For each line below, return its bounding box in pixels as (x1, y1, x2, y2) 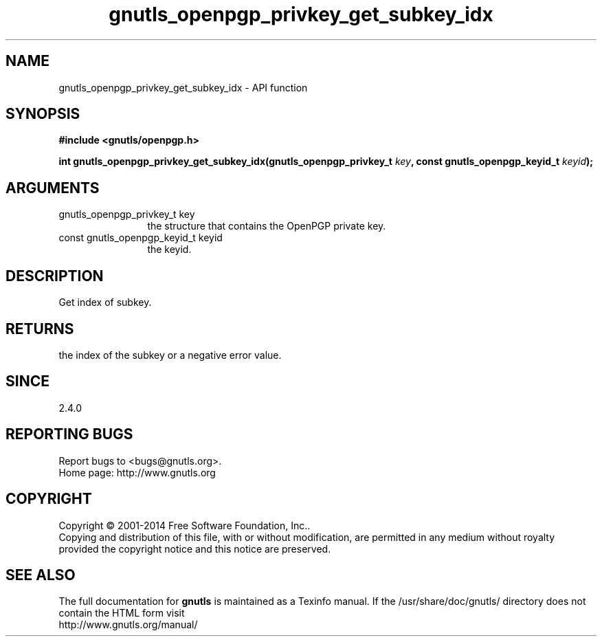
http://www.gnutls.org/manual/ (58, 619, 198, 631)
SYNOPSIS (5, 105, 80, 123)
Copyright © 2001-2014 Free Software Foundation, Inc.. (58, 519, 311, 531)
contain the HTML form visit (58, 607, 185, 619)
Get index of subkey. (58, 296, 152, 309)
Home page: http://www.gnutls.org (58, 466, 216, 478)
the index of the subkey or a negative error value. (58, 348, 282, 361)
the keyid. (147, 243, 192, 256)
